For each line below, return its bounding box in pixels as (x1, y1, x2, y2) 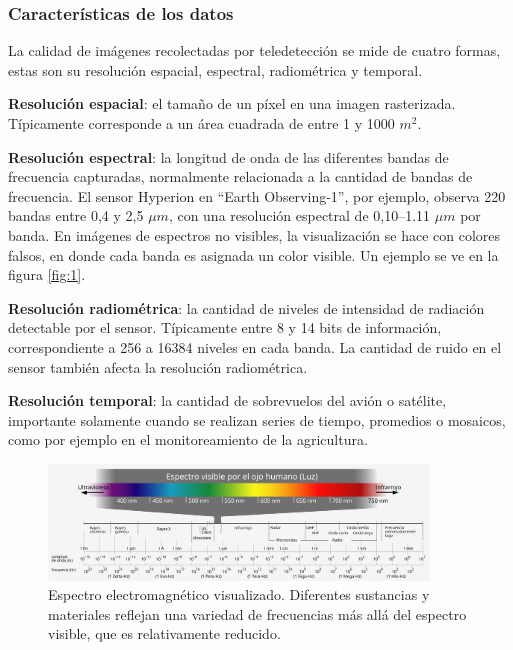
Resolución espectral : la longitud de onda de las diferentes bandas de (8, 146, 449, 167)
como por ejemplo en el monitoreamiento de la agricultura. (8, 429, 368, 450)
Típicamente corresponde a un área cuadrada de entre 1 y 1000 (8, 113, 395, 133)
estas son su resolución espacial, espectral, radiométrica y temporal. (8, 59, 423, 80)
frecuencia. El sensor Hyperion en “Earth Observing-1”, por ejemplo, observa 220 (8, 185, 506, 206)
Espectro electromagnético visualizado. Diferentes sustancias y (48, 584, 430, 605)
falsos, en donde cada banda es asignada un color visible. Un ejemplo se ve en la (8, 244, 499, 265)
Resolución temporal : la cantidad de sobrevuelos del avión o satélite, (8, 390, 447, 411)
